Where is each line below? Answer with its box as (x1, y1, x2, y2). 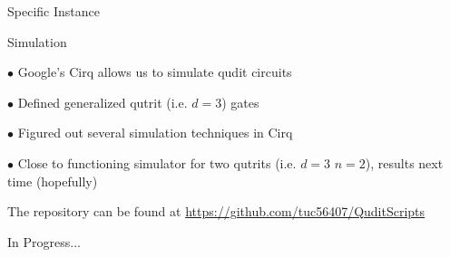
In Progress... (7, 232, 81, 251)
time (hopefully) (7, 171, 98, 190)
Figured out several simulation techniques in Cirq (17, 123, 293, 142)
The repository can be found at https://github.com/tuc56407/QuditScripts (7, 202, 426, 221)
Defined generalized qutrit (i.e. (17, 92, 188, 111)
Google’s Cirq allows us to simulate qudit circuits (17, 62, 292, 81)
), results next (365, 153, 444, 172)
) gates (221, 92, 259, 111)
